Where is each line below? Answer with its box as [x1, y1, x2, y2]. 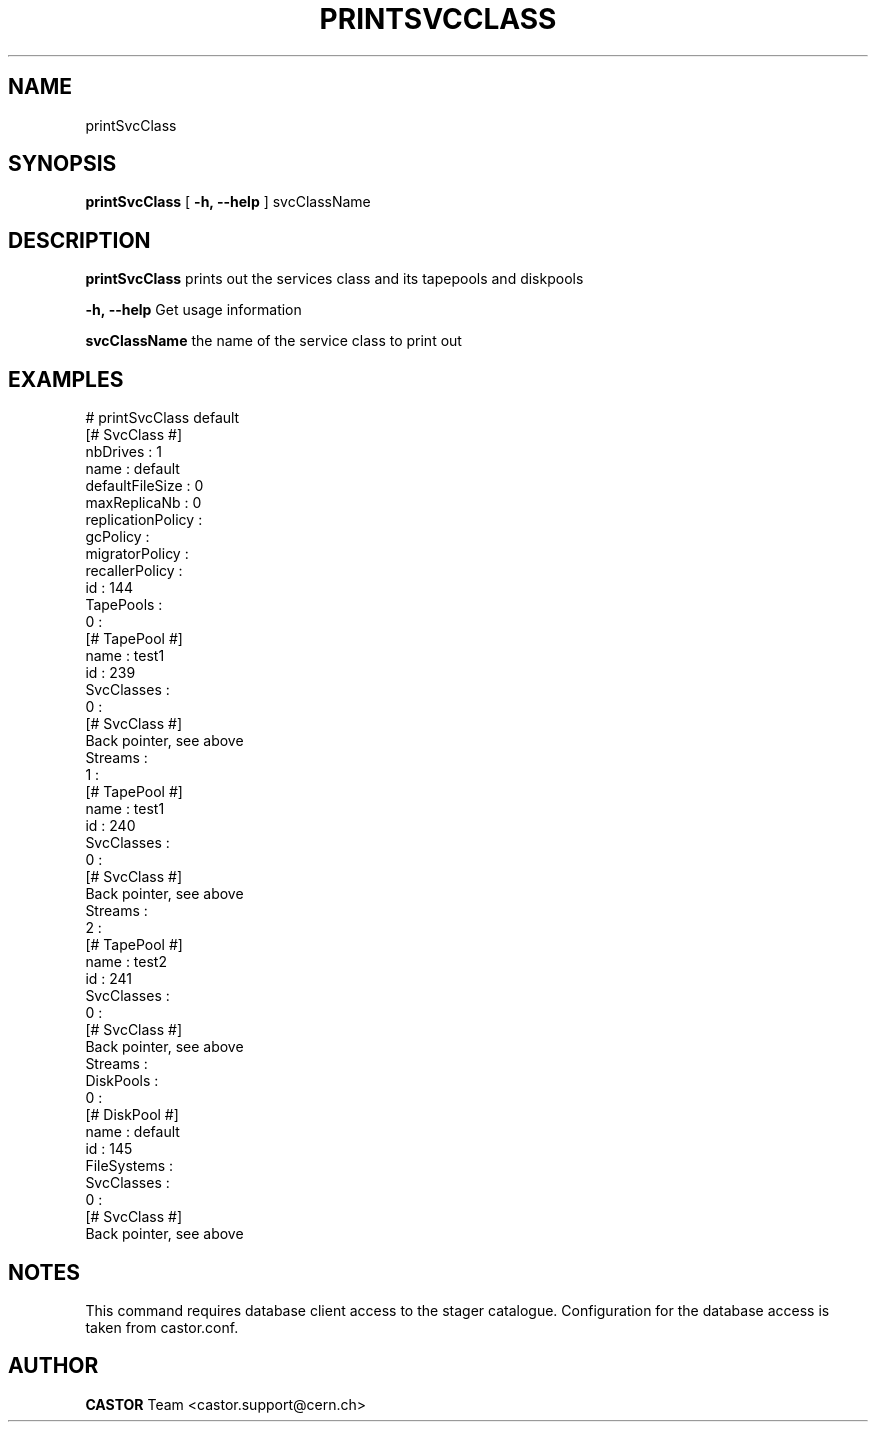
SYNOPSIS [8, 151, 117, 177]
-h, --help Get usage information [85, 301, 302, 319]
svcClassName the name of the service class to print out [85, 332, 462, 350]
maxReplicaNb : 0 [85, 494, 202, 512]
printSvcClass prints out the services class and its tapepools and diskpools [85, 270, 584, 288]
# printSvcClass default [85, 409, 240, 427]
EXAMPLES [8, 366, 124, 392]
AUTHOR [8, 1353, 99, 1379]
